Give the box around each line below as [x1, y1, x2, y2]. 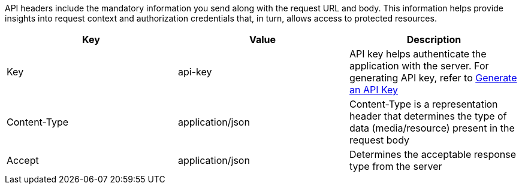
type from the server [349, 160, 442, 172]
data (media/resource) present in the [349, 122, 515, 134]
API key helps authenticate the [349, 48, 487, 60]
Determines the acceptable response [349, 148, 516, 160]
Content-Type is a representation [349, 98, 498, 110]
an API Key [349, 84, 399, 96]
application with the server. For [349, 60, 489, 72]
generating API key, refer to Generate [349, 72, 517, 84]
